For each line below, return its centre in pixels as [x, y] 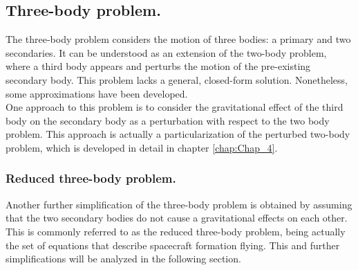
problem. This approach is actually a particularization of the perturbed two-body [178, 134]
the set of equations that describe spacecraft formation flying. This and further [173, 245]
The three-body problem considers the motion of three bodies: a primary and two [178, 39]
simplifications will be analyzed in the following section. [123, 259]
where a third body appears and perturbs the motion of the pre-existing [158, 66]
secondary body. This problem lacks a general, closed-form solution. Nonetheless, [177, 79]
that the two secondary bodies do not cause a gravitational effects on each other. [177, 218]
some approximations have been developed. [97, 93]
